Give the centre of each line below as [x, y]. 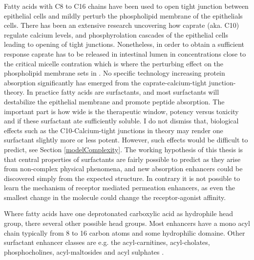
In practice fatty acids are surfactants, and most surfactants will [123, 92]
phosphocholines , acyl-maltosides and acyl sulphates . [84, 251]
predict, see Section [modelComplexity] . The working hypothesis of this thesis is [124, 149]
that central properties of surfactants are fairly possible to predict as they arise [122, 159]
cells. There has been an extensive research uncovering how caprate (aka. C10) [122, 25]
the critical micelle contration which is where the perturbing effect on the [114, 63]
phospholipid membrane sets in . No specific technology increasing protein [115, 73]
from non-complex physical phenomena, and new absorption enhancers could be [123, 169]
